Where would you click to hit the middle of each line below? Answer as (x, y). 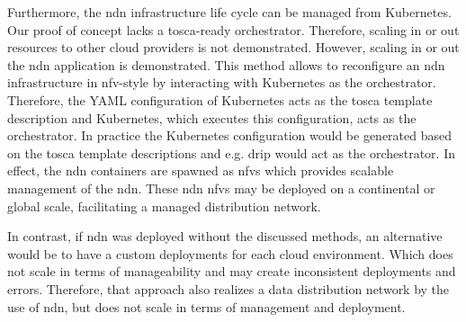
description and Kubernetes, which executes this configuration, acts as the (212, 117)
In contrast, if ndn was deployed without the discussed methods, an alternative (225, 236)
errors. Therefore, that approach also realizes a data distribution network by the (229, 288)
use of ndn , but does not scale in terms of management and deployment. (206, 306)
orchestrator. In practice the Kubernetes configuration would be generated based (230, 135)
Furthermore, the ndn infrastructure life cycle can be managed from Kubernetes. (229, 12)
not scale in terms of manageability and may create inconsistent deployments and (232, 271)
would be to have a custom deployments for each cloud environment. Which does (230, 253)
